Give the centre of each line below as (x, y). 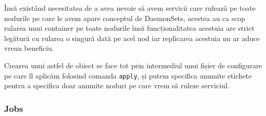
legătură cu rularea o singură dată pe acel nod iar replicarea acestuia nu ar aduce (132, 38)
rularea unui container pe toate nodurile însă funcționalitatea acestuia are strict (129, 28)
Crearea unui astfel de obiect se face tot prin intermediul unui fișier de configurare (133, 65)
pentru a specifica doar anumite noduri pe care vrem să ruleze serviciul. (117, 85)
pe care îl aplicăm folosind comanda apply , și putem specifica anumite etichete (128, 75)
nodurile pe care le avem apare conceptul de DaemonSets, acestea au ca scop (125, 18)
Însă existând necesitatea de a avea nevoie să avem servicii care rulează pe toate (130, 8)
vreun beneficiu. (29, 48)
